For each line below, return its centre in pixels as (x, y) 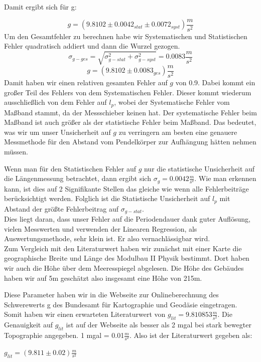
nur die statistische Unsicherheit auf (199, 168)
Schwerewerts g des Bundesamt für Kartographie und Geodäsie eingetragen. (121, 304)
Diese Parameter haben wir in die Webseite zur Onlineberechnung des (111, 295)
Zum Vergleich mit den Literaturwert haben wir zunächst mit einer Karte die (123, 248)
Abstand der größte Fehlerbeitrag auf (61, 208)
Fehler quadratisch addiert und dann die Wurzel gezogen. (92, 46)
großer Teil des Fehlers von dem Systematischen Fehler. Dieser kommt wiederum (128, 92)
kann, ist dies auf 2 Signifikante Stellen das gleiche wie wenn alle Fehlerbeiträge (126, 188)
